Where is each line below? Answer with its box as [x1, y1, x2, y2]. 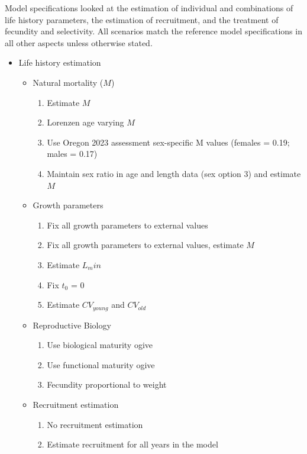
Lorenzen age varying [47, 116, 124, 128]
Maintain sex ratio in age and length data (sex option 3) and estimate [47, 167, 301, 179]
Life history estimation [18, 56, 101, 69]
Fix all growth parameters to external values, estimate [47, 239, 244, 251]
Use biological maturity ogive [47, 339, 153, 351]
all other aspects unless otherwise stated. [5, 36, 153, 49]
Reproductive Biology [33, 318, 111, 331]
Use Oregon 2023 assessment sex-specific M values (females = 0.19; [47, 136, 290, 148]
